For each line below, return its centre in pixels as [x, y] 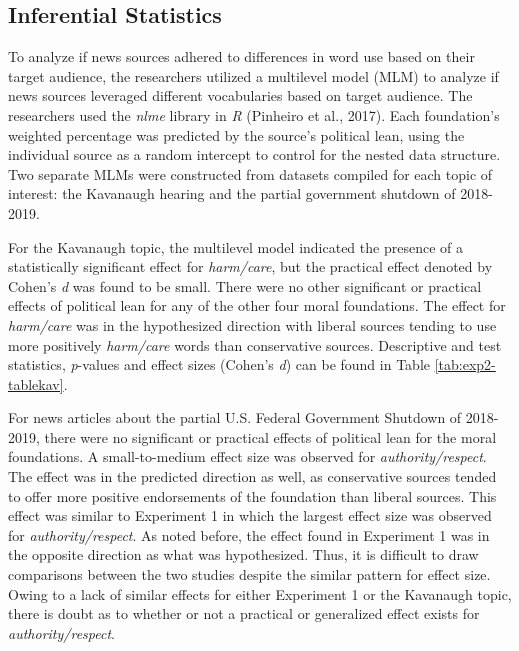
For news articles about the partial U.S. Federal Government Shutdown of [235, 417]
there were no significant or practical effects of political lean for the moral [270, 436]
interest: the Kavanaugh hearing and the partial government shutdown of [232, 193]
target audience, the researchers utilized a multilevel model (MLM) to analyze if [253, 75]
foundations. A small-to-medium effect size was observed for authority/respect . [247, 456]
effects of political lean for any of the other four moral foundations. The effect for [257, 305]
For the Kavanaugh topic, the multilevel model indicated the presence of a [235, 246]
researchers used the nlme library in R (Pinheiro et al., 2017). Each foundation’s [254, 114]
